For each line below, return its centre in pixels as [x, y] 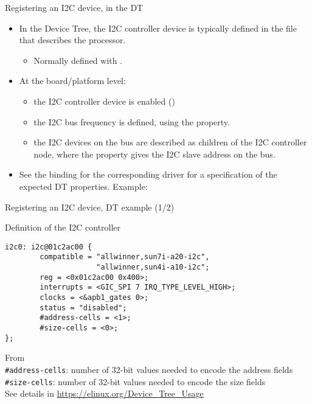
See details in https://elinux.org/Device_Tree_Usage [104, 393]
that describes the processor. [72, 40]
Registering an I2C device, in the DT [74, 7]
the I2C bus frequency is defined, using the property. [132, 121]
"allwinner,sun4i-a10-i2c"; [153, 267]
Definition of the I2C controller [63, 227]
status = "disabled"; [83, 308]
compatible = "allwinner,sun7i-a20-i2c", [125, 257]
